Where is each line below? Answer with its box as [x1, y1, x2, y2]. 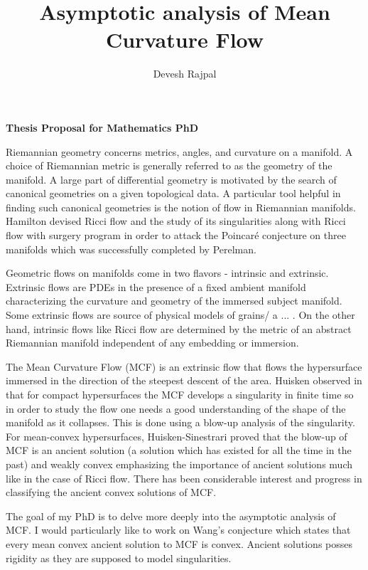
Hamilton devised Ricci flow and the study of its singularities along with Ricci [6, 213, 346, 228]
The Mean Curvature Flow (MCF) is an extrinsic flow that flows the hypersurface [6, 359, 362, 374]
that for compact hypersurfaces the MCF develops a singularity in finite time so [6, 387, 354, 401]
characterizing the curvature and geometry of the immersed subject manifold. [6, 293, 342, 308]
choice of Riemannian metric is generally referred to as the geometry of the [6, 158, 332, 173]
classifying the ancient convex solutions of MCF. [6, 485, 217, 500]
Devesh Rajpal [153, 66, 217, 81]
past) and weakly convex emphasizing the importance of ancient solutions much [6, 456, 352, 471]
